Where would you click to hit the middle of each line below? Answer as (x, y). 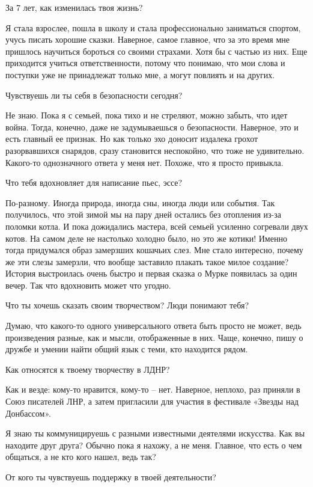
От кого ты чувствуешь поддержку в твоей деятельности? (111, 477)
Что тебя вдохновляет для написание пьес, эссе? (94, 182)
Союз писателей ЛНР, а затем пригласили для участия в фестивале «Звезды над (152, 401)
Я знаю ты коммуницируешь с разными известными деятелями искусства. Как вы (155, 433)
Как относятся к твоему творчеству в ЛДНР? (88, 369)
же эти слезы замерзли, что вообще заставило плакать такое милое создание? (147, 261)
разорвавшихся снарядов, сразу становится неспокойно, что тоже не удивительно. (155, 150)
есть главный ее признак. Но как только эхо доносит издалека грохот (132, 139)
